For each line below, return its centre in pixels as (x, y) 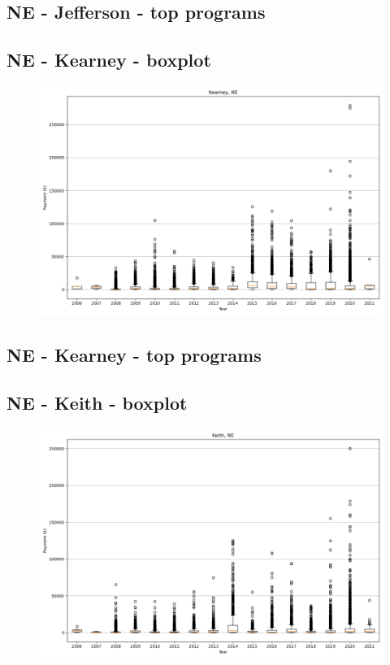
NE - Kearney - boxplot (109, 60)
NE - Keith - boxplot (97, 403)
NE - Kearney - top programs (134, 355)
